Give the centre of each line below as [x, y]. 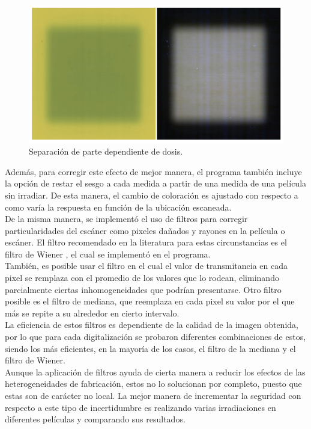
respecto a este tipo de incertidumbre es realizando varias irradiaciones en [140, 407]
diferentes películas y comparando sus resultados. [95, 419]
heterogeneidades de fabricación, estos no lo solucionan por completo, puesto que [153, 384]
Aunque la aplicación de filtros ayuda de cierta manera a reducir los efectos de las [155, 372]
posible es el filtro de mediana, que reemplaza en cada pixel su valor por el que [150, 301]
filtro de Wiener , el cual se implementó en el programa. [108, 254]
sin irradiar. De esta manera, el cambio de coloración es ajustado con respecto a [152, 195]
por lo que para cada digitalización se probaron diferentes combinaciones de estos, [155, 337]
